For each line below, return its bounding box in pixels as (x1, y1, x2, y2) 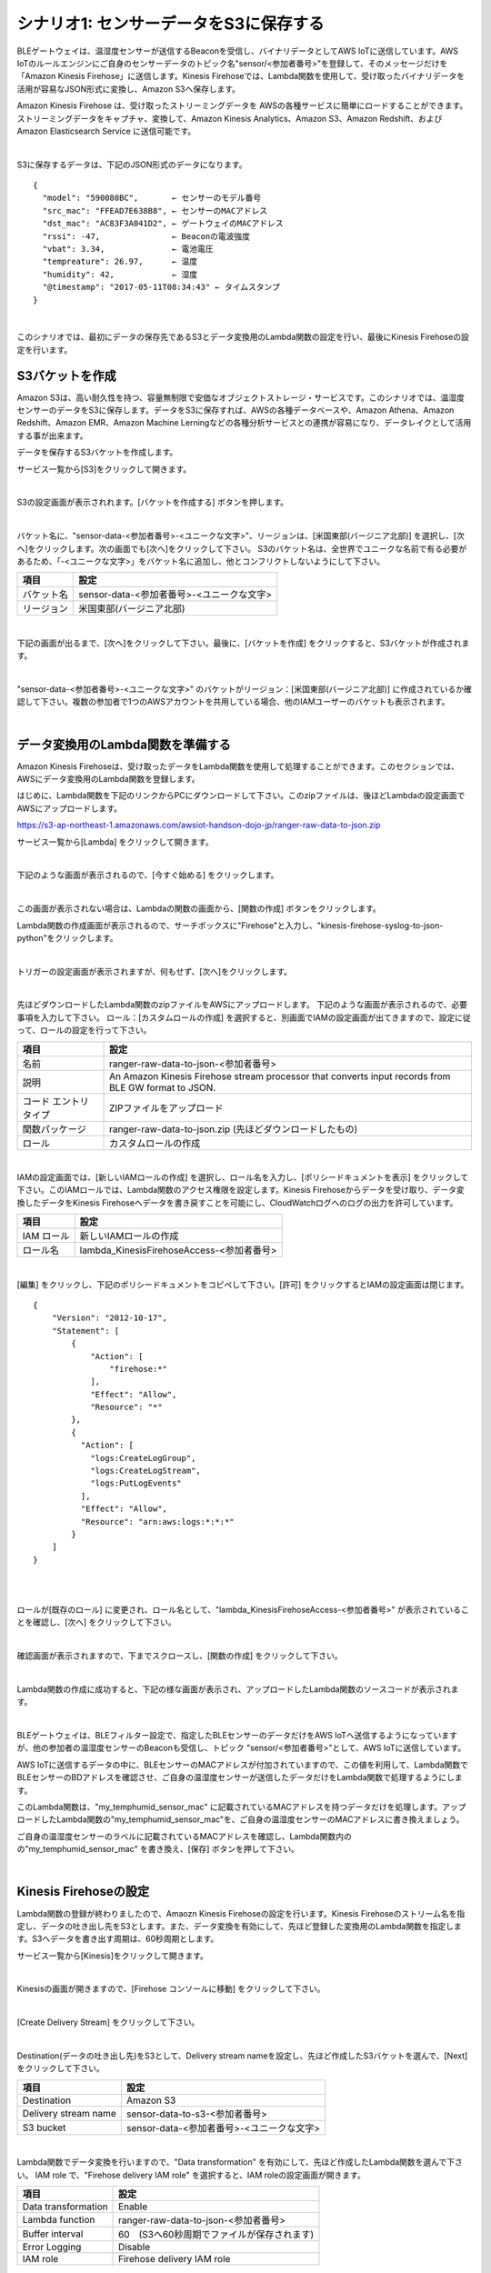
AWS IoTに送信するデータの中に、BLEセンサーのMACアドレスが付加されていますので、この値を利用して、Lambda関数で (16, 1759, 468, 1770)
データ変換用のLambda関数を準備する (16, 736, 231, 752)
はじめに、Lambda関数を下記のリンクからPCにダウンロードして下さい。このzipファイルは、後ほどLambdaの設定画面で (16, 790, 466, 801)
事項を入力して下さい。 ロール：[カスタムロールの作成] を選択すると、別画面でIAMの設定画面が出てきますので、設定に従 (16, 1012, 472, 1023)
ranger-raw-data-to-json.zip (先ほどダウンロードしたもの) (109, 1123, 358, 1136)
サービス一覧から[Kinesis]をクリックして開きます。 (16, 1950, 209, 1961)
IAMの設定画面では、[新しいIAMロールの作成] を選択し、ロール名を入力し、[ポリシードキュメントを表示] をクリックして (16, 1172, 469, 1183)
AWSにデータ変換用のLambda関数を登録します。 (16, 773, 200, 784)
